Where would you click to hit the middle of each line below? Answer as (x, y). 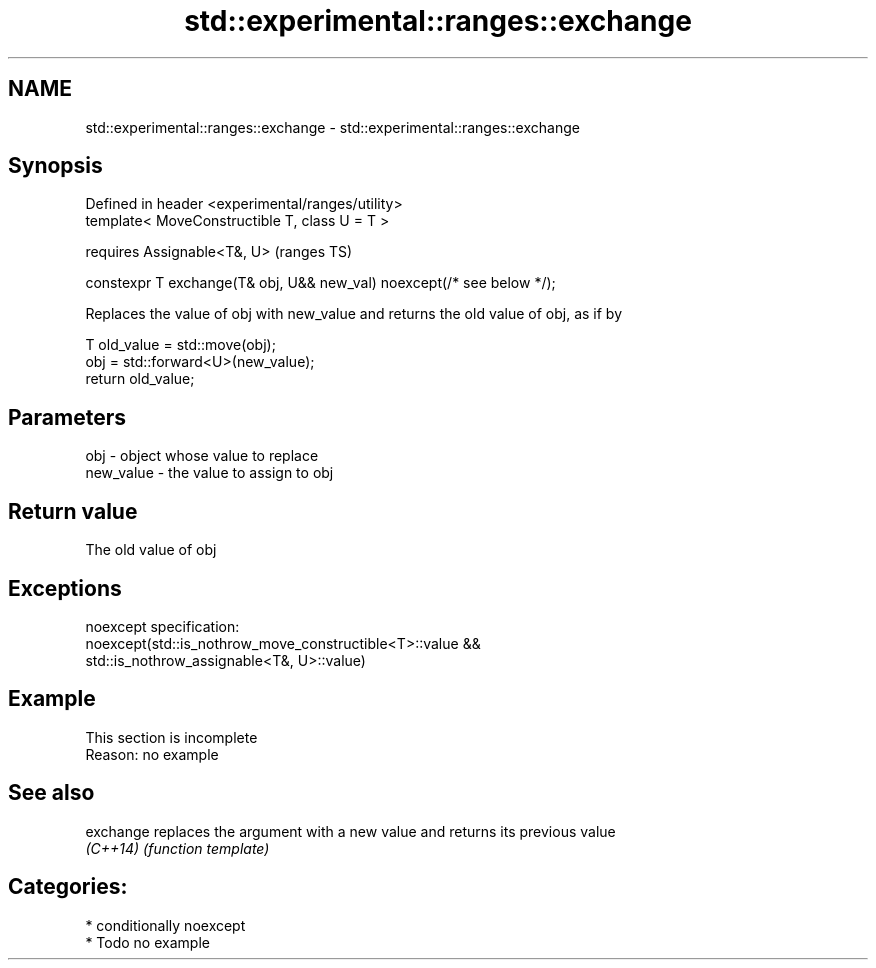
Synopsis (55, 166)
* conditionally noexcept (165, 925)
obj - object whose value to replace (202, 456)
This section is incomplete (171, 737)
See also (51, 793)
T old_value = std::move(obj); (180, 345)
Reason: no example (152, 754)
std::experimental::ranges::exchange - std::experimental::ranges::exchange (332, 127)
